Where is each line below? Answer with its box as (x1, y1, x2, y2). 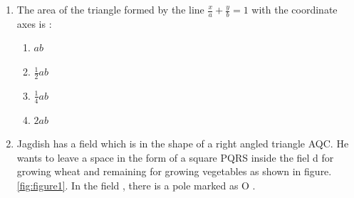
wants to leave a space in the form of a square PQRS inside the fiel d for (16, 150, 334, 165)
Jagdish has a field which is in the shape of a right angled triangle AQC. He (16, 136, 349, 151)
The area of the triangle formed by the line (16, 2, 204, 16)
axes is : (16, 16, 52, 31)
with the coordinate (251, 2, 338, 16)
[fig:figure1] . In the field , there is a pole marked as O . (16, 178, 256, 193)
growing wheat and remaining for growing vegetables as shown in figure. (16, 164, 332, 179)
